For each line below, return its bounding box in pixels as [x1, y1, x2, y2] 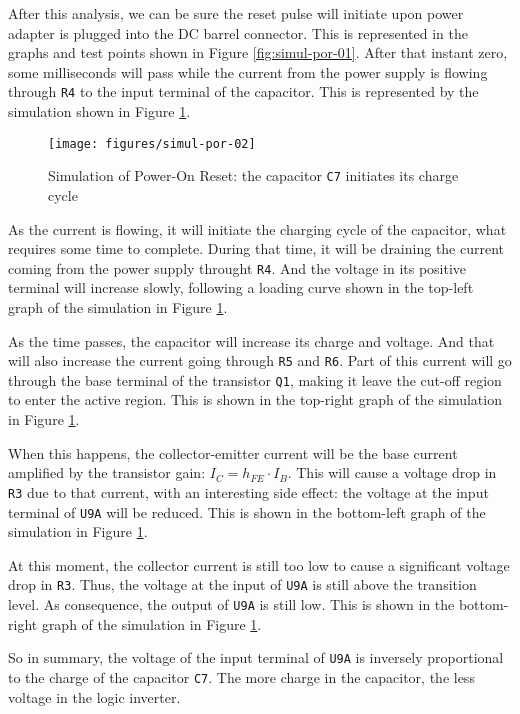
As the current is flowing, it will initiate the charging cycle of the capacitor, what [8, 218, 507, 239]
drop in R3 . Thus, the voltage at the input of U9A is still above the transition [8, 574, 477, 595]
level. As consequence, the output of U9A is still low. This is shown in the [8, 594, 455, 614]
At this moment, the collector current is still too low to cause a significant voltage [8, 554, 510, 575]
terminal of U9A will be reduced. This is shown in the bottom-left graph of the [8, 501, 486, 522]
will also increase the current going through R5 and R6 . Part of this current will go [8, 350, 512, 371]
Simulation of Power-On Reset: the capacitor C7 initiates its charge [48, 165, 459, 186]
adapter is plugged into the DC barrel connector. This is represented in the [8, 22, 469, 43]
